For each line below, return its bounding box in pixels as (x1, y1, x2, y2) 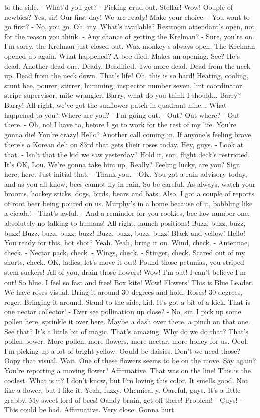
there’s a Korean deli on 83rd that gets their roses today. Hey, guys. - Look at (4, 139, 244, 150)
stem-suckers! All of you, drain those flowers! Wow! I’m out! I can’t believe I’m (4, 267, 246, 277)
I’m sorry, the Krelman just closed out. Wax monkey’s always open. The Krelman (4, 41, 255, 51)
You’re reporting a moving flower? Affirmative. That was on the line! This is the (4, 365, 251, 375)
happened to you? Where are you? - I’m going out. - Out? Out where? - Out (4, 109, 240, 120)
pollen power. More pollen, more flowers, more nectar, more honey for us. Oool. (4, 336, 248, 346)
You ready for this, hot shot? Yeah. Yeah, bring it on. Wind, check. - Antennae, (4, 237, 250, 248)
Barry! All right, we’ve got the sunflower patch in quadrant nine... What (4, 99, 227, 110)
